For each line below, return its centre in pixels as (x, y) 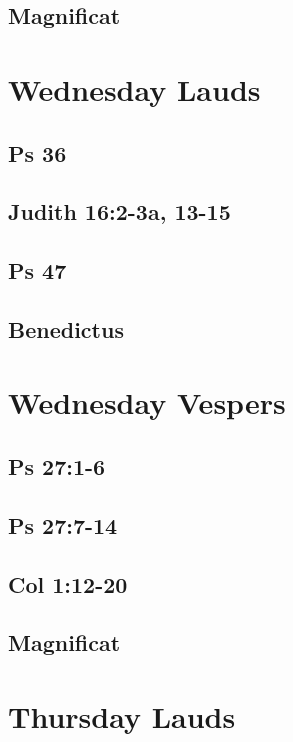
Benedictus (66, 328)
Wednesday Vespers (147, 402)
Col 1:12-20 (68, 583)
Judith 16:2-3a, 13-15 (119, 211)
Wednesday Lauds (134, 88)
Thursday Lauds (122, 715)
